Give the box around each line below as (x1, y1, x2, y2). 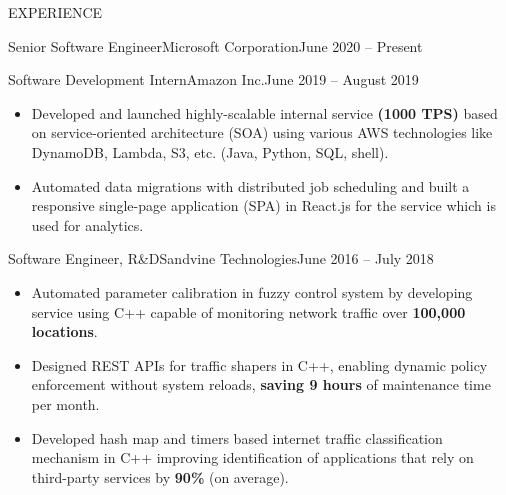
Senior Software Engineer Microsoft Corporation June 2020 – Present (8, 35, 423, 56)
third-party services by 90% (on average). (31, 466, 289, 487)
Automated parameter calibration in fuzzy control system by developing (31, 281, 473, 302)
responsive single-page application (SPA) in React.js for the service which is (31, 195, 496, 216)
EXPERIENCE (8, 2, 103, 22)
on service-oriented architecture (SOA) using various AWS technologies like (31, 122, 493, 143)
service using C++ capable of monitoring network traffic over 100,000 (31, 301, 466, 322)
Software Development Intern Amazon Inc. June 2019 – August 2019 (8, 69, 419, 90)
